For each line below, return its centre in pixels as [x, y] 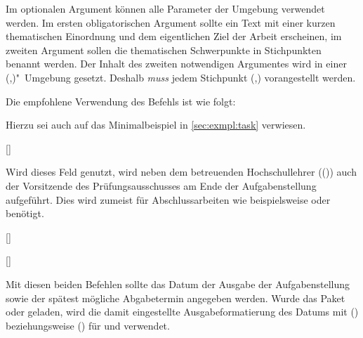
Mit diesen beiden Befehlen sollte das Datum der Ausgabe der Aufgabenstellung [178, 284]
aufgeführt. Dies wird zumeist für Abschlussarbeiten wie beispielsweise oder [168, 199]
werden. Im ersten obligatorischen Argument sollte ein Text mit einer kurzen [171, 22]
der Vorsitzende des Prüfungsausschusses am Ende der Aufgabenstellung [161, 185]
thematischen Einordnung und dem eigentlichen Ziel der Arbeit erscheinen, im [174, 36]
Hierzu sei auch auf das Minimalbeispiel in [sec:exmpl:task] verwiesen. [156, 125]
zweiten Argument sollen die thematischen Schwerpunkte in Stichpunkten [164, 50]
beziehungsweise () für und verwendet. [88, 325]
